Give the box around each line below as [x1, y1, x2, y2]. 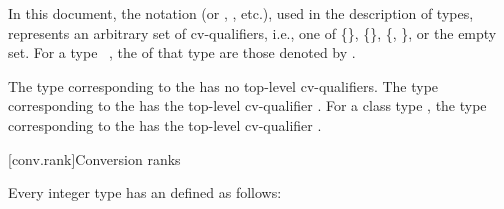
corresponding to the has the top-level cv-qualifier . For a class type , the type [8, 95, 487, 116]
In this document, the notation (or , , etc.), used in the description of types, [8, 3, 474, 23]
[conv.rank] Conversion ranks [8, 148, 181, 169]
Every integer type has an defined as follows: [8, 182, 282, 203]
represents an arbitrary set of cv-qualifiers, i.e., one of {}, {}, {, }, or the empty [8, 22, 497, 43]
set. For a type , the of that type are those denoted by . [8, 42, 356, 63]
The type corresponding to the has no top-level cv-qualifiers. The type [8, 75, 439, 96]
